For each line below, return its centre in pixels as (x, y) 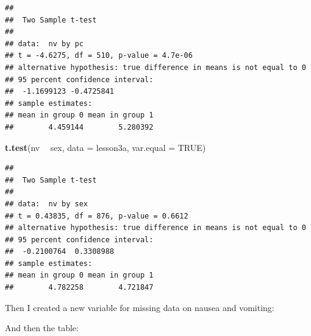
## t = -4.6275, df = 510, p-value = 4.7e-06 (99, 56)
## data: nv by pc (44, 44)
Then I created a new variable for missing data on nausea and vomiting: (140, 307)
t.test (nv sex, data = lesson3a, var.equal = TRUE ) (105, 147)
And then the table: (42, 328)
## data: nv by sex (47, 204)
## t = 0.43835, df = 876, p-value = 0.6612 (97, 216)
